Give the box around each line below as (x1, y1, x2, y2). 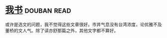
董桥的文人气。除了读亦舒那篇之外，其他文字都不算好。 (5, 27, 118, 33)
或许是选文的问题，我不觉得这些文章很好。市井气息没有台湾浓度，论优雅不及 (5, 21, 162, 27)
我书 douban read (5, 4, 71, 16)
